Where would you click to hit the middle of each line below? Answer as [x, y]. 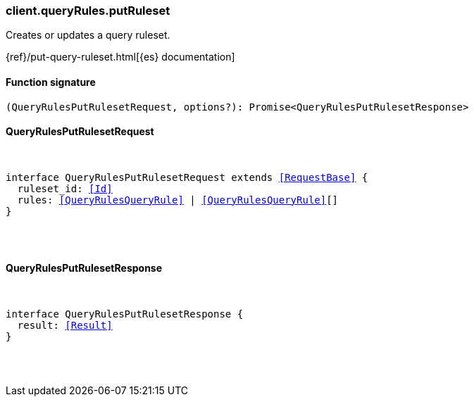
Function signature [51, 82]
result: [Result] [65, 326]
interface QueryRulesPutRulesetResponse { [125, 314]
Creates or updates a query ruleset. [88, 35]
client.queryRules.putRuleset [88, 11]
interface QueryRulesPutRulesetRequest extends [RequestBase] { [187, 177]
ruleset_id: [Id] [65, 188]
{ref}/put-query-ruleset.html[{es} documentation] [120, 57]
